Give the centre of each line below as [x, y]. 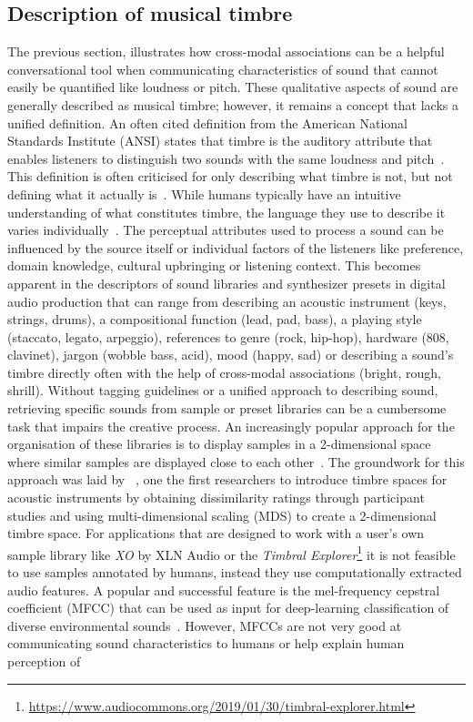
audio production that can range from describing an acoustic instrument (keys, [227, 301]
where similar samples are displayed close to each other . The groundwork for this [236, 461]
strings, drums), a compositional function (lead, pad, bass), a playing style [215, 319]
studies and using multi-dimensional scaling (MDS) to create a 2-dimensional [222, 515]
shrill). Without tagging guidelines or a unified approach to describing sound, [223, 390]
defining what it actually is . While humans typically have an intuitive [204, 193]
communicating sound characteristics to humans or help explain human [206, 643]
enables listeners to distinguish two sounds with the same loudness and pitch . [226, 158]
